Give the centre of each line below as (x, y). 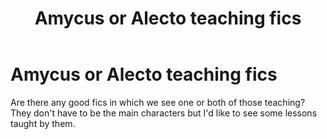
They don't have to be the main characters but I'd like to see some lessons (164, 113)
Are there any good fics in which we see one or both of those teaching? (158, 102)
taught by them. (43, 123)
